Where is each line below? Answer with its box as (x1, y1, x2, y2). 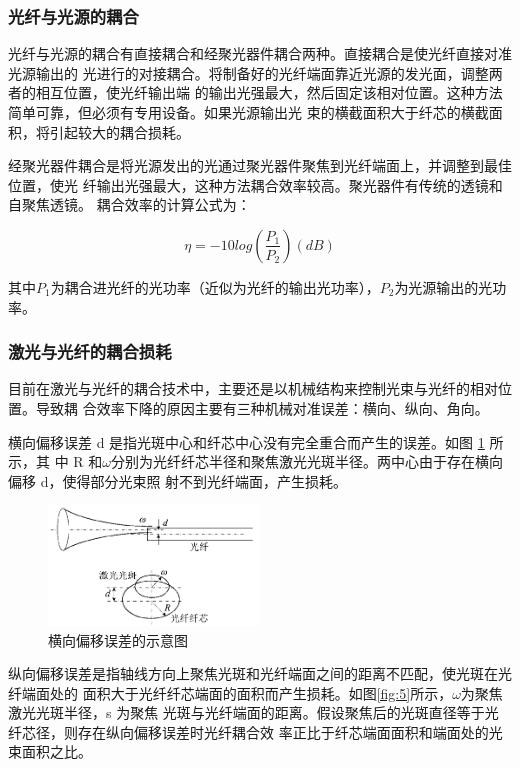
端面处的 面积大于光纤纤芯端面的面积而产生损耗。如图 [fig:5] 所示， (21, 682, 453, 703)
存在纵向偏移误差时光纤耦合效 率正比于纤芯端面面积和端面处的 (77, 721, 489, 742)
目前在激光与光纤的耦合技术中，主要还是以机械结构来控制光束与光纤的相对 (8, 378, 498, 399)
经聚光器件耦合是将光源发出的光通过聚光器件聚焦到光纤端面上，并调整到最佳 (8, 155, 512, 176)
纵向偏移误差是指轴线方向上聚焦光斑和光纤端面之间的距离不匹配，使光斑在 (8, 663, 498, 684)
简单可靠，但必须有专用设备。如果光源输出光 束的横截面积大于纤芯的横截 (8, 102, 489, 122)
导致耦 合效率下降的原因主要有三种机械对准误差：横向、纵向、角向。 (35, 397, 489, 418)
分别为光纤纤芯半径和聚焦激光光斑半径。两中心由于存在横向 (111, 451, 504, 472)
